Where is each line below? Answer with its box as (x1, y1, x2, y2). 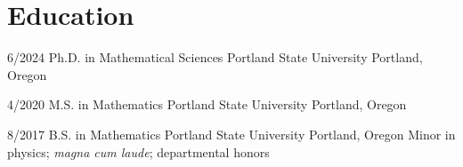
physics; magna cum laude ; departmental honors (7, 142, 270, 161)
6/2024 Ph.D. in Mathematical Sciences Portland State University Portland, (7, 48, 423, 67)
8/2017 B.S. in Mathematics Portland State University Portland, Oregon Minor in (7, 124, 456, 143)
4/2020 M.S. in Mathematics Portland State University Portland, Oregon (7, 95, 407, 114)
